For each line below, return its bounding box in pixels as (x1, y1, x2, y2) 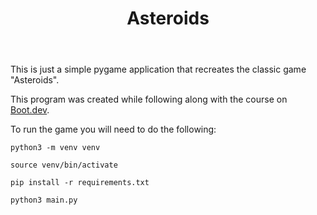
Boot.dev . (10, 104, 50, 116)
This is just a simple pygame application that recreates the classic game (10, 63, 307, 76)
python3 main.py (10, 195, 78, 206)
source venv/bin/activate (10, 160, 118, 171)
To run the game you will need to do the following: (10, 123, 217, 136)
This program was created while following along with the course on (10, 93, 288, 106)
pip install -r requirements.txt (10, 178, 150, 188)
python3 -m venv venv (10, 143, 101, 153)
